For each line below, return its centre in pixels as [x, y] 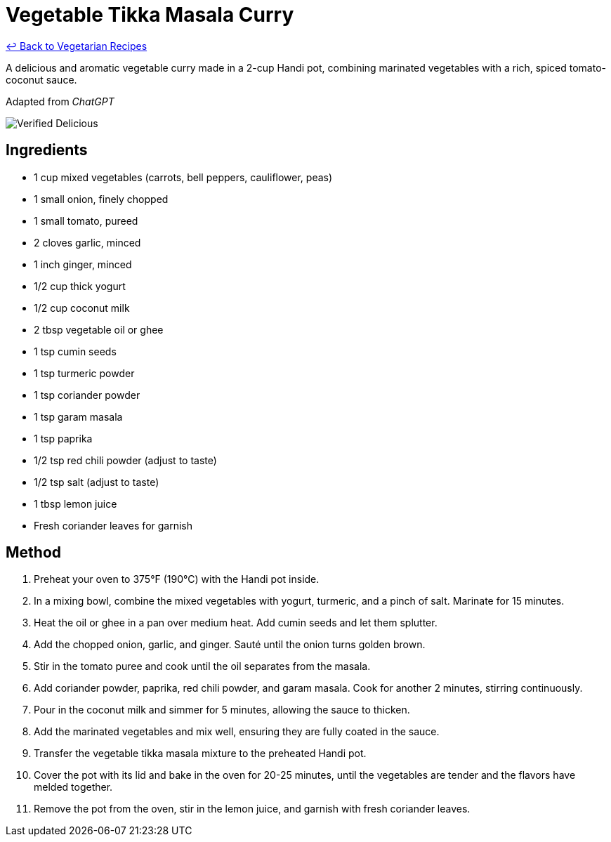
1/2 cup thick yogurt [80, 286]
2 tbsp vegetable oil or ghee [99, 329]
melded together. [73, 787]
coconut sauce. [41, 79]
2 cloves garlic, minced [87, 242]
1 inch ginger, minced [83, 264]
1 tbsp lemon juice [75, 504]
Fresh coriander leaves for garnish [113, 525]
